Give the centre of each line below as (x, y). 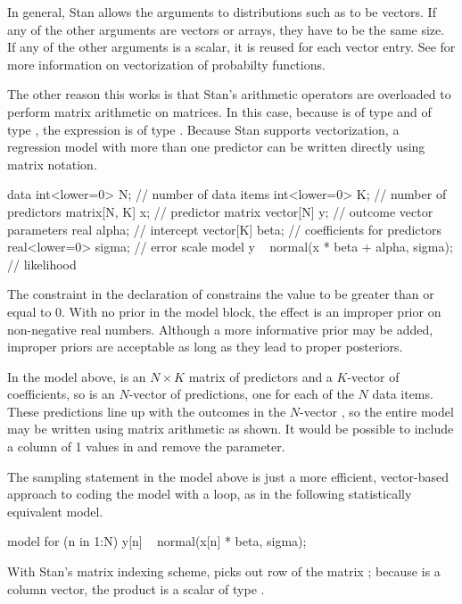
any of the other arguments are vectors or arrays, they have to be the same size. (226, 29)
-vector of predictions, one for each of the (241, 394)
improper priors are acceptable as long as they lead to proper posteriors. (205, 347)
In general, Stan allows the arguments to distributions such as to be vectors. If (222, 12)
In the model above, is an (77, 376)
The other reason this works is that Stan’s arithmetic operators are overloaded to (229, 94)
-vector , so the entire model (377, 411)
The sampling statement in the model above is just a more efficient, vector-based (228, 476)
